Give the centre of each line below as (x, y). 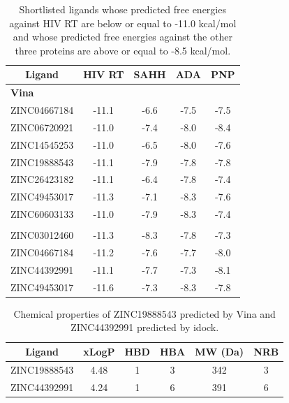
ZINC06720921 (42, 127)
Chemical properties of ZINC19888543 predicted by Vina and (144, 313)
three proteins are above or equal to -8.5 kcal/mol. (123, 50)
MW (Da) (220, 352)
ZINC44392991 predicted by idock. (145, 327)
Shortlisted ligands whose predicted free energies (123, 9)
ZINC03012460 (42, 235)
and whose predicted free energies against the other (123, 37)
